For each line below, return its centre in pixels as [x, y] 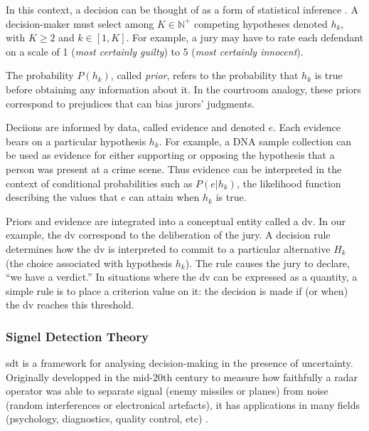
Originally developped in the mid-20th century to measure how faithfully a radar [182, 377]
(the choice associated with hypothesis [89, 263]
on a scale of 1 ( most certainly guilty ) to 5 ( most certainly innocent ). [155, 51]
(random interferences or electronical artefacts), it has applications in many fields [183, 404]
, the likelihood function [289, 183]
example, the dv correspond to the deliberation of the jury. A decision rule [168, 235]
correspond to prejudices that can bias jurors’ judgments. [130, 103]
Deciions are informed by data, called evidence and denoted [135, 127]
